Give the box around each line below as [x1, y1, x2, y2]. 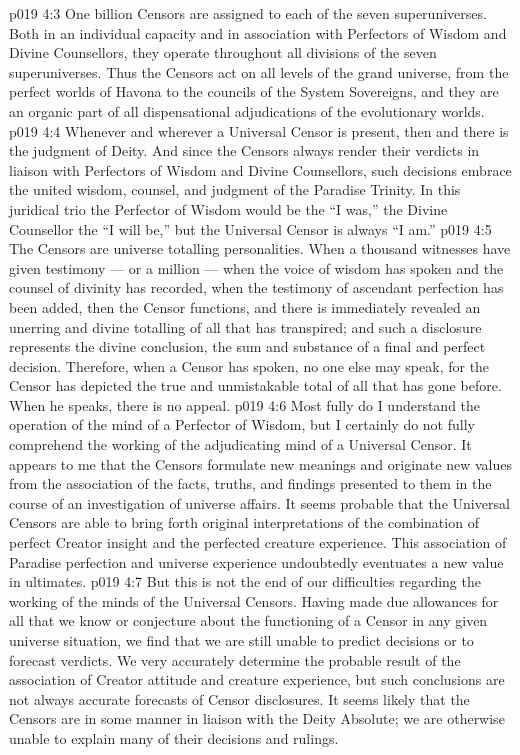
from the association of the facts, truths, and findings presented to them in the [9, 473, 492, 494]
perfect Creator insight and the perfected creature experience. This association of [9, 532, 507, 553]
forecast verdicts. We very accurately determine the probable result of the [9, 649, 461, 670]
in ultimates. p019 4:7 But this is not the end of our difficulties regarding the [9, 571, 481, 592]
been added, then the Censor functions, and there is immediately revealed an [9, 296, 481, 317]
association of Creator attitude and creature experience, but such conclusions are [9, 669, 505, 690]
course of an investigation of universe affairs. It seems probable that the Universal [9, 492, 510, 513]
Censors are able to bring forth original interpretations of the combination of [9, 512, 479, 533]
